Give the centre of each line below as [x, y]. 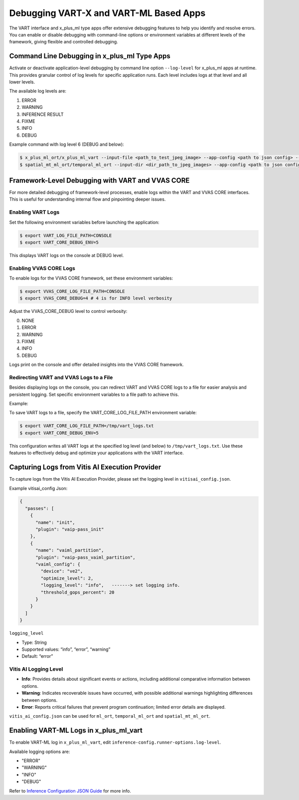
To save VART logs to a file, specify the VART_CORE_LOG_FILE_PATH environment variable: [103, 413]
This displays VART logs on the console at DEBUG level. [67, 255]
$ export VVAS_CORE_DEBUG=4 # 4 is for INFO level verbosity [96, 298]
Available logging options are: [40, 752]
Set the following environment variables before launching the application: [84, 222]
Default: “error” [37, 656]
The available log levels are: [38, 91]
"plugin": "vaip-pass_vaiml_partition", [85, 557]
